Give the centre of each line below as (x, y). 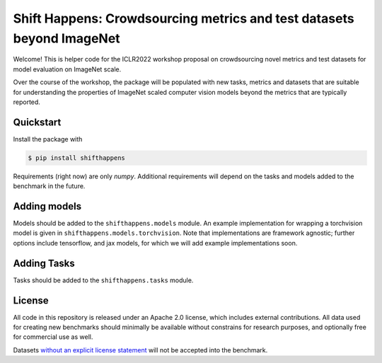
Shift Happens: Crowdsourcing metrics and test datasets (184, 18)
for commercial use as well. (53, 337)
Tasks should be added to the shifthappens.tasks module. (103, 280)
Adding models (47, 206)
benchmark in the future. (49, 186)
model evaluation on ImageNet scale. (67, 69)
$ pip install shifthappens (76, 158)
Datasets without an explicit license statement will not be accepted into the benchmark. (140, 350)
